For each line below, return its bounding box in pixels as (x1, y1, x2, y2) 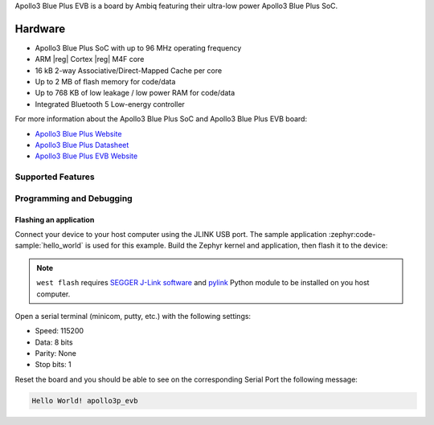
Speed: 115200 (35, 326, 84, 336)
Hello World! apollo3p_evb (31, 396, 138, 405)
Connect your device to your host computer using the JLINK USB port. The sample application (14, 229, 327, 239)
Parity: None (35, 349, 76, 358)
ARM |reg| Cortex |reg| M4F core (35, 55, 145, 64)
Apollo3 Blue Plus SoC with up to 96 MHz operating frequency (35, 43, 242, 52)
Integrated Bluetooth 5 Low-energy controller (35, 99, 185, 108)
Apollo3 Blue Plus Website (35, 129, 122, 138)
